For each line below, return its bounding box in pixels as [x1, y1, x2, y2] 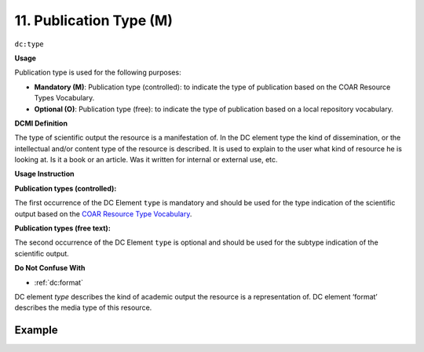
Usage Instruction [14, 169, 75, 179]
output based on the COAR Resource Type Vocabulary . [14, 209, 192, 219]
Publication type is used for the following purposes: [14, 67, 181, 78]
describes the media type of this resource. [14, 303, 152, 313]
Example [14, 324, 58, 337]
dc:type [14, 39, 45, 49]
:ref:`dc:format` [34, 278, 84, 287]
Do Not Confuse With [14, 263, 86, 273]
